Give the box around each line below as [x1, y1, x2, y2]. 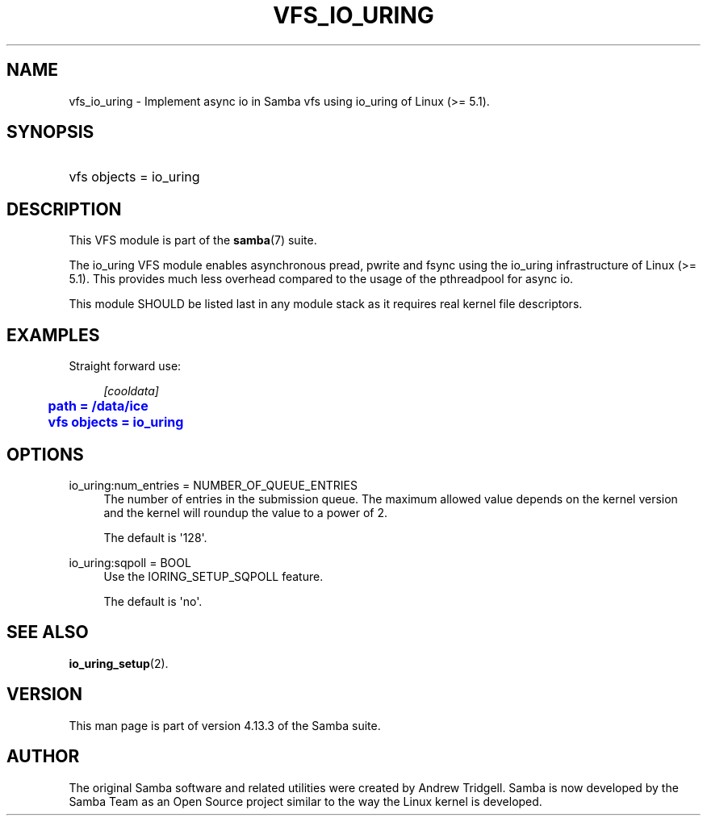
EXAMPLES [6, 324, 100, 345]
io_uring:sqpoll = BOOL [69, 555, 191, 570]
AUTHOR [6, 746, 80, 767]
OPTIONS [6, 444, 84, 465]
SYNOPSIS [6, 122, 94, 143]
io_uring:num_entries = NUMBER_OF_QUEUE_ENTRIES [69, 478, 358, 492]
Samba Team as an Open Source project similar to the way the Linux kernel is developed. [69, 794, 542, 808]
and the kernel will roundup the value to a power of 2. [103, 505, 388, 519]
